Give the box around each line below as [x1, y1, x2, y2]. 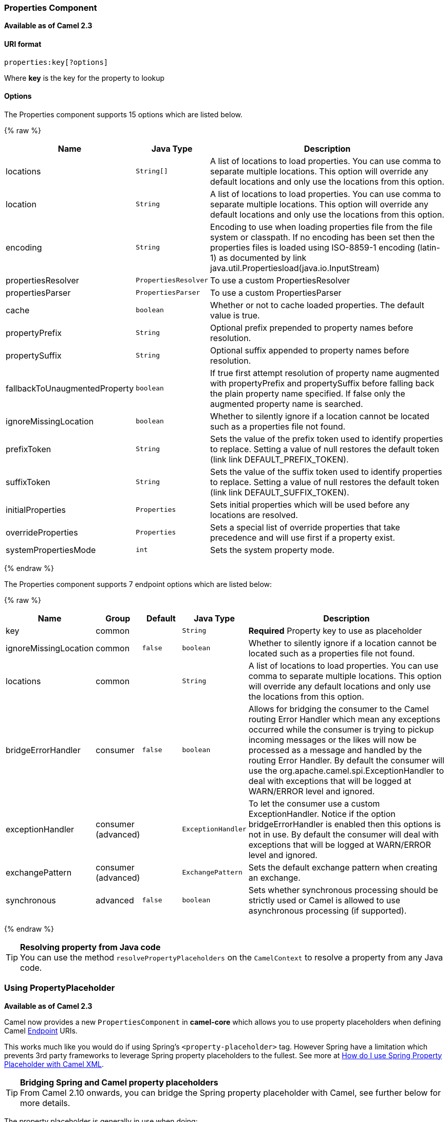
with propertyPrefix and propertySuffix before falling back [210, 378, 435, 388]
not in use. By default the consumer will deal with [248, 829, 439, 840]
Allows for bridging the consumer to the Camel [248, 703, 429, 714]
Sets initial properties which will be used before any [210, 499, 410, 510]
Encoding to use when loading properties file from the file [210, 221, 433, 232]
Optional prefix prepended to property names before [210, 322, 414, 333]
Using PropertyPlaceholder [4, 983, 115, 993]
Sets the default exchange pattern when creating [248, 862, 438, 872]
